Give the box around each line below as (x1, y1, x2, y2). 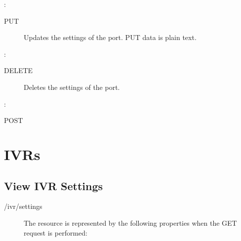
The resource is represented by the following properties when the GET (24, 217, 237, 228)
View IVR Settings (4, 178, 103, 193)
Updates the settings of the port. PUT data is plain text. (24, 32, 197, 42)
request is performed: (24, 227, 87, 238)
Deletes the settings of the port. (24, 81, 120, 92)
